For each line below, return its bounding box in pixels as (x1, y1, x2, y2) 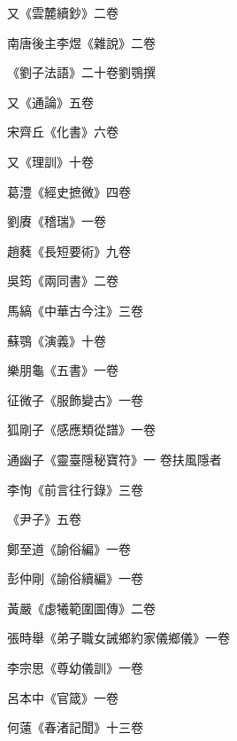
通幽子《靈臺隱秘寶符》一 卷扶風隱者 (7, 449, 222, 468)
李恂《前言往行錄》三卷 (7, 480, 143, 498)
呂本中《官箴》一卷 (7, 688, 119, 706)
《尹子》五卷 (7, 510, 81, 528)
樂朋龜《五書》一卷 (7, 361, 119, 379)
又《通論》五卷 (7, 92, 94, 111)
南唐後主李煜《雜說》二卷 (7, 33, 156, 51)
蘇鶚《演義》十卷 (7, 331, 106, 349)
